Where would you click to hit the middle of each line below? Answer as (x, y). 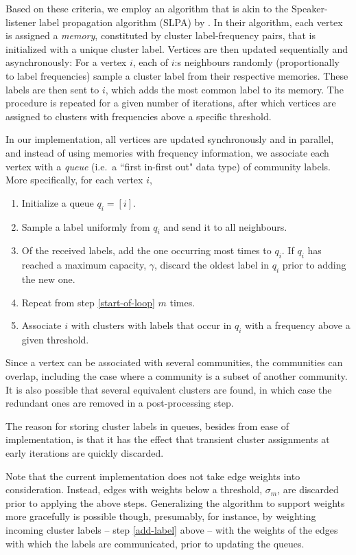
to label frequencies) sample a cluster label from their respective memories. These (177, 75)
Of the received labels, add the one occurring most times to (146, 250)
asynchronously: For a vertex (66, 62)
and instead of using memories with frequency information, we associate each (167, 152)
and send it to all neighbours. (225, 226)
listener (21, 22)
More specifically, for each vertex (74, 180)
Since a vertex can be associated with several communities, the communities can (174, 362)
